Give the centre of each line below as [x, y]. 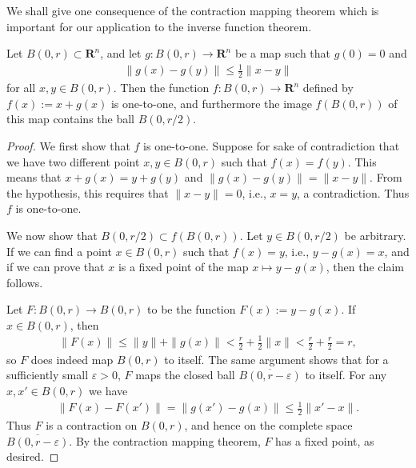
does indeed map [72, 359]
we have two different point [73, 161]
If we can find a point [59, 251]
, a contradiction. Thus [353, 192]
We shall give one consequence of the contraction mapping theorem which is [193, 10]
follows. [25, 282]
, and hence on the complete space [268, 425]
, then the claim [365, 267]
